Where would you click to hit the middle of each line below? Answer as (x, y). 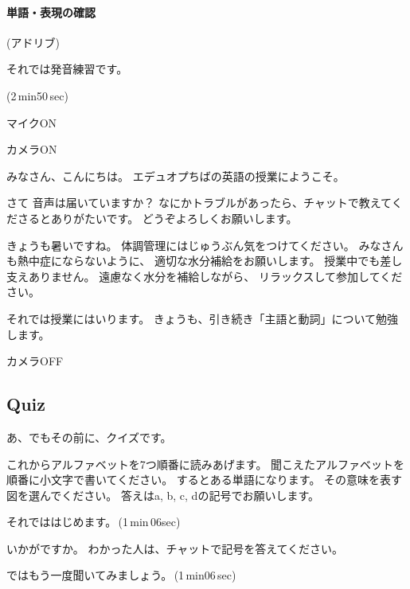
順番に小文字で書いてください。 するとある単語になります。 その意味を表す (205, 480)
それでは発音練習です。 (67, 69)
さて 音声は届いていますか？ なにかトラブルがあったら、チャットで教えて (199, 203)
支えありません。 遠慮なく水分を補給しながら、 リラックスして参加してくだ (205, 276)
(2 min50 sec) (37, 95)
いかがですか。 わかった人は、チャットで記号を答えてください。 (175, 548)
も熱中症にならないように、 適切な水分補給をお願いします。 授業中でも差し (205, 261)
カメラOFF (35, 361)
